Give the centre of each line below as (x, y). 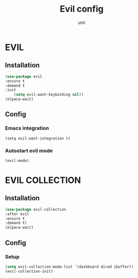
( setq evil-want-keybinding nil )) (49, 95)
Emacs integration (27, 128)
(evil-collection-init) (29, 271)
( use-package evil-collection (36, 209)
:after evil (17, 214)
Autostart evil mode (29, 151)
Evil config (82, 9)
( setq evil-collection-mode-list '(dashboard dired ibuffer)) (69, 267)
